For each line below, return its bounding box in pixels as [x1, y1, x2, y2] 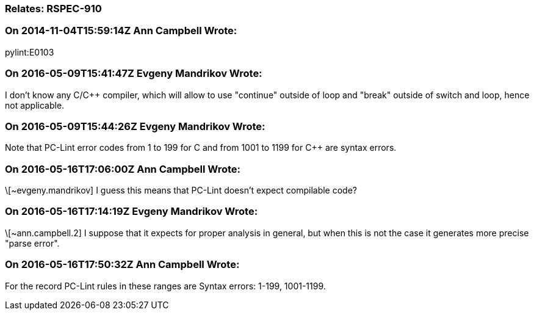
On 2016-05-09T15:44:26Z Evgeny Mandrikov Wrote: [5, 120, 265, 132]
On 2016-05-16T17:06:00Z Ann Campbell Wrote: [5, 162, 241, 175]
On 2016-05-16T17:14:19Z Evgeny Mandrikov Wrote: [5, 205, 258, 218]
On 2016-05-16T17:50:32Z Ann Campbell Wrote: [5, 258, 240, 271]
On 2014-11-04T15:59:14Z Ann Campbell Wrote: [5, 24, 237, 37]
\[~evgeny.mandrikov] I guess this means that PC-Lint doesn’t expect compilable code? [5, 185, 357, 195]
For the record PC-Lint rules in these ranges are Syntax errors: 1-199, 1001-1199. [5, 280, 326, 291]
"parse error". [5, 237, 60, 248]
